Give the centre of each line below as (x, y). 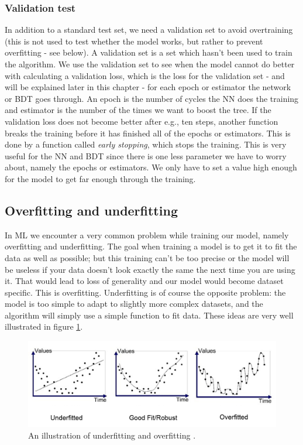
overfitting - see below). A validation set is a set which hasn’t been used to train (149, 52)
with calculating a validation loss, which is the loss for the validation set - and (145, 75)
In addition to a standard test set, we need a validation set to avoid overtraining (149, 30)
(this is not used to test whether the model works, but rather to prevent (134, 41)
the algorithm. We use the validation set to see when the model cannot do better (150, 64)
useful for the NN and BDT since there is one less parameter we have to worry (146, 155)
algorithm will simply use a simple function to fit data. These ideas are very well (149, 315)
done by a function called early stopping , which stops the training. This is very (146, 144)
